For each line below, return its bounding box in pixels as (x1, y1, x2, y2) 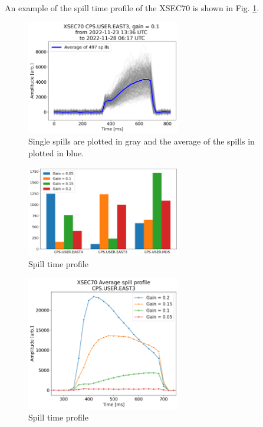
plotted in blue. (28, 147, 84, 159)
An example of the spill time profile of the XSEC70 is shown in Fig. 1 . (5, 2, 259, 14)
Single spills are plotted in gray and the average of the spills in (28, 135, 255, 147)
